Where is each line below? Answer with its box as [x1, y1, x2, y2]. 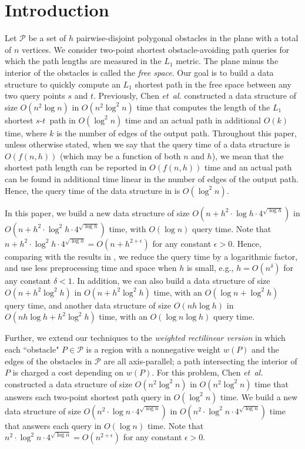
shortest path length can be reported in [5, 161, 147, 173]
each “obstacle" [5, 343, 59, 356]
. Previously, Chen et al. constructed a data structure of [93, 89, 297, 102]
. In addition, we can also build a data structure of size [72, 274, 270, 287]
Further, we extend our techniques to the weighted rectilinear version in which [5, 331, 286, 344]
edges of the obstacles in [5, 354, 92, 367]
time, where [5, 126, 47, 139]
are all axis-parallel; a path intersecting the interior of [103, 354, 297, 367]
